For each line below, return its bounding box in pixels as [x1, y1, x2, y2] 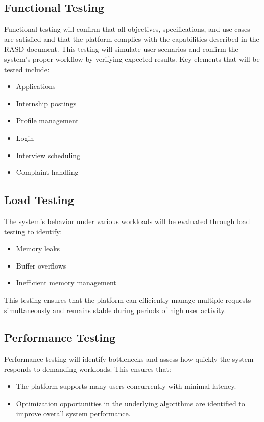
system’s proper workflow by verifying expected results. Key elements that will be [4, 53, 260, 64]
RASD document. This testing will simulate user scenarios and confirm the [4, 43, 238, 54]
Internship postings [16, 98, 77, 108]
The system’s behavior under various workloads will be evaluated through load [4, 215, 250, 226]
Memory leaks [16, 243, 60, 254]
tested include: [4, 63, 50, 74]
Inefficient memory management [16, 277, 116, 288]
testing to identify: [4, 226, 62, 236]
